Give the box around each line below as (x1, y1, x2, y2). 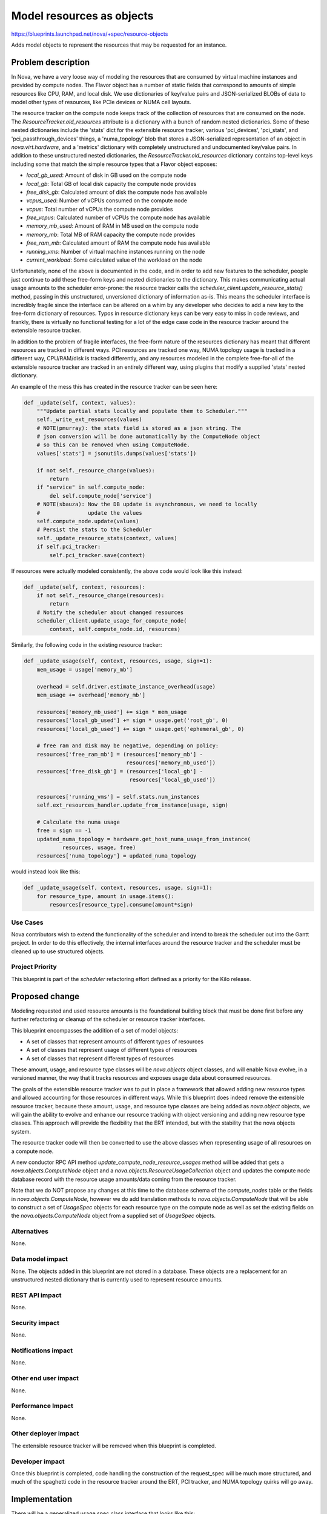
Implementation (11, 1494, 73, 1504)
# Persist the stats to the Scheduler (36, 526, 152, 533)
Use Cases (11, 918, 44, 927)
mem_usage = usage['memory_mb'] (36, 666, 133, 673)
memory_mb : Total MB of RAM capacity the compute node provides (26, 231, 196, 238)
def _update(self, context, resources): (24, 583, 145, 590)
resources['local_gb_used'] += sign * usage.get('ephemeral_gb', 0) (36, 726, 245, 732)
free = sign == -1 (36, 827, 91, 834)
